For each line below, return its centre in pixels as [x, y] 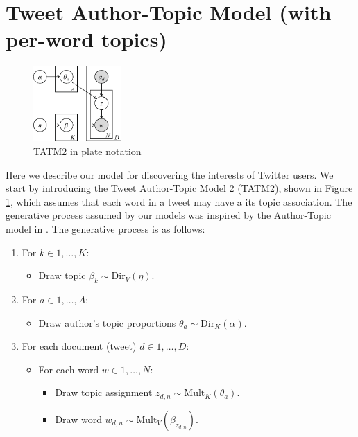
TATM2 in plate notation [87, 151]
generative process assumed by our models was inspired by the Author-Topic [168, 215]
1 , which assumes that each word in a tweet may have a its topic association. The [179, 201]
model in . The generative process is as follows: [105, 228]
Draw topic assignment [104, 392]
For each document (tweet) [79, 346]
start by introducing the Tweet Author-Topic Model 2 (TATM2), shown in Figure [179, 188]
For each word [69, 369]
